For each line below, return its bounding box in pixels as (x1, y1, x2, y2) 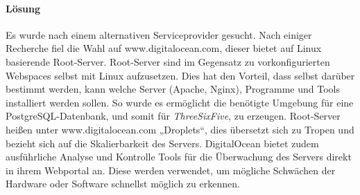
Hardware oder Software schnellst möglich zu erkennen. (6, 176, 240, 191)
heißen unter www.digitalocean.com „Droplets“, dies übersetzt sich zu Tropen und (6, 122, 354, 136)
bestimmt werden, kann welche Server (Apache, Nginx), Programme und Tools (6, 82, 340, 96)
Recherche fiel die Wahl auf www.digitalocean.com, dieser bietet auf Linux (6, 41, 322, 55)
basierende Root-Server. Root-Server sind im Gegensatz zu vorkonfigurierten (6, 54, 330, 68)
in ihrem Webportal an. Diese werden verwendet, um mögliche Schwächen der (6, 162, 336, 177)
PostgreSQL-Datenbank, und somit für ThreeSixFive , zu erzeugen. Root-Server (6, 109, 341, 123)
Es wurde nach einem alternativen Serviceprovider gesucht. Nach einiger (6, 27, 312, 41)
